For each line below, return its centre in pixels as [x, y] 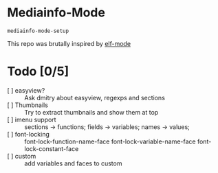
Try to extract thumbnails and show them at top [91, 112]
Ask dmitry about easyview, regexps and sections [95, 97]
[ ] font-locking [28, 134]
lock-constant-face [52, 148]
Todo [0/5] [38, 72]
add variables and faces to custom [73, 163]
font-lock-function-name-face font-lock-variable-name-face [110, 141]
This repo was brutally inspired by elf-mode [69, 43]
